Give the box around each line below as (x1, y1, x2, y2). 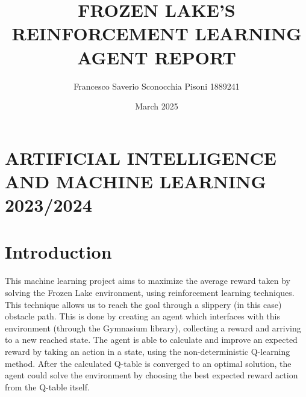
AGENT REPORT (77, 45, 236, 69)
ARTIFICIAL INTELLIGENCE (5, 145, 276, 170)
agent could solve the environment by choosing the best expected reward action (5, 369, 298, 381)
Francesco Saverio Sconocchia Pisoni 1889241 (73, 79, 240, 92)
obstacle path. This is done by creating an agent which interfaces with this (5, 310, 281, 322)
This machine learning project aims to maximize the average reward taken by (5, 274, 290, 287)
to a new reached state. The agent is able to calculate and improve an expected (5, 333, 298, 346)
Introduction (5, 239, 112, 264)
